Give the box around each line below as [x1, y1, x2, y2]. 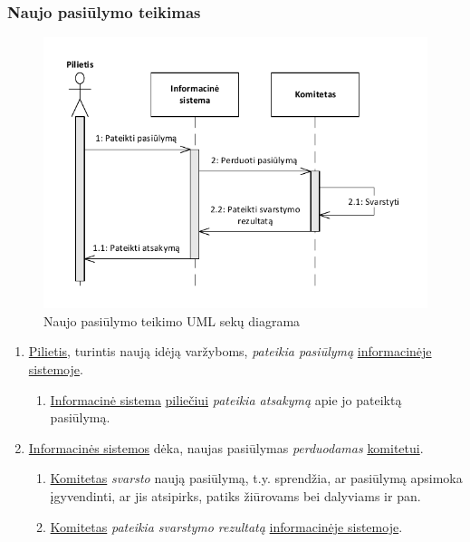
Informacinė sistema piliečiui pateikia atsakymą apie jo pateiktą [50, 390, 402, 409]
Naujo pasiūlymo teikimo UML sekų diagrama [43, 311, 301, 330]
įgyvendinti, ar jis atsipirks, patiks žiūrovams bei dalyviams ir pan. [50, 486, 421, 505]
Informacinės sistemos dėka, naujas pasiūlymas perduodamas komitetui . [28, 438, 424, 457]
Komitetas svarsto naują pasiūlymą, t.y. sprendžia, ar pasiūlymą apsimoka [50, 469, 463, 488]
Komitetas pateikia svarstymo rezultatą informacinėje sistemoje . [50, 517, 403, 536]
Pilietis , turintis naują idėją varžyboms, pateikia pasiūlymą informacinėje [28, 342, 432, 361]
